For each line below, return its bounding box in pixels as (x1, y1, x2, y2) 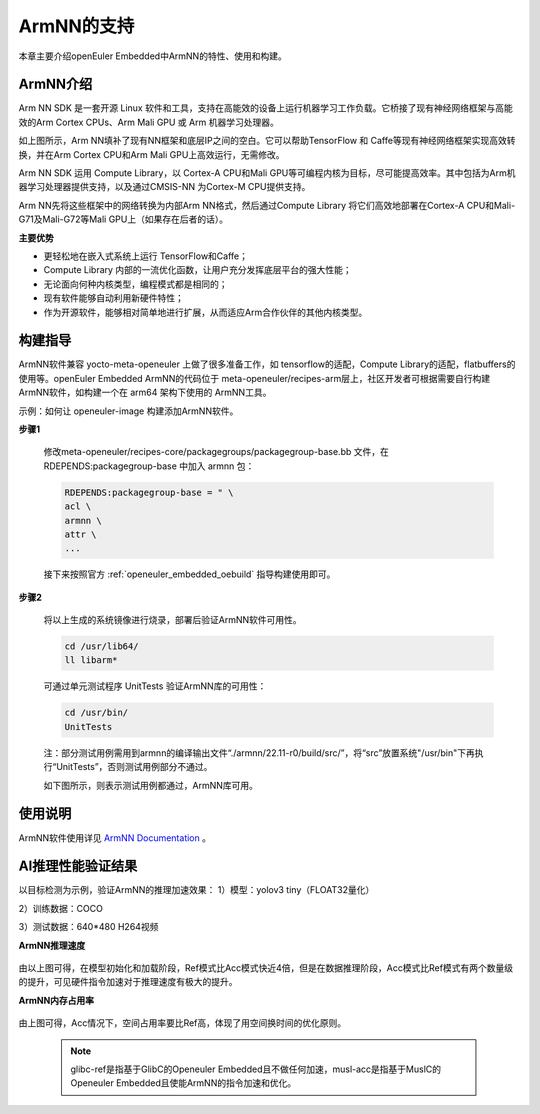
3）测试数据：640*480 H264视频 (18, 921, 159, 933)
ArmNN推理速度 (18, 939, 86, 951)
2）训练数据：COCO (18, 902, 104, 914)
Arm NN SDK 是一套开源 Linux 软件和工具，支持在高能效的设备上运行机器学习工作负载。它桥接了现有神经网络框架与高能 (18, 102, 514, 114)
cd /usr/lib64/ (64, 641, 139, 652)
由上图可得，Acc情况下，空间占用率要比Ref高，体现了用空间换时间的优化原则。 (18, 1017, 347, 1029)
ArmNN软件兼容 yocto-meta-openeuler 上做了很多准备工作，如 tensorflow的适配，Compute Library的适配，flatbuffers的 (18, 358, 516, 370)
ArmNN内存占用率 (18, 994, 95, 1006)
